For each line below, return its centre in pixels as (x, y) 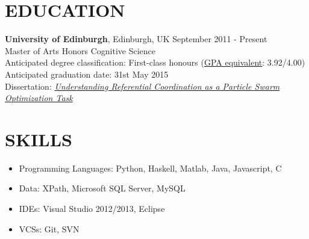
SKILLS (39, 139)
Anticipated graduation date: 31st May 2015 (87, 74)
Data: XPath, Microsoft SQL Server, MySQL (102, 188)
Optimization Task (39, 98)
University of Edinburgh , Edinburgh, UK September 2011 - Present (136, 39)
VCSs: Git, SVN (49, 228)
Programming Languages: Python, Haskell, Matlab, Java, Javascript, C (150, 168)
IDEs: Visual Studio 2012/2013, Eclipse (92, 208)
